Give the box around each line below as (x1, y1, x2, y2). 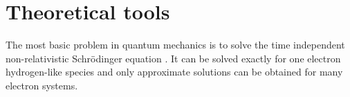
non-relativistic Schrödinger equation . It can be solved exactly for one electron (6, 51, 341, 65)
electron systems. (6, 78, 78, 92)
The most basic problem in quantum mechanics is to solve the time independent (6, 37, 345, 52)
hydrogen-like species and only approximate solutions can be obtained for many (6, 64, 343, 79)
